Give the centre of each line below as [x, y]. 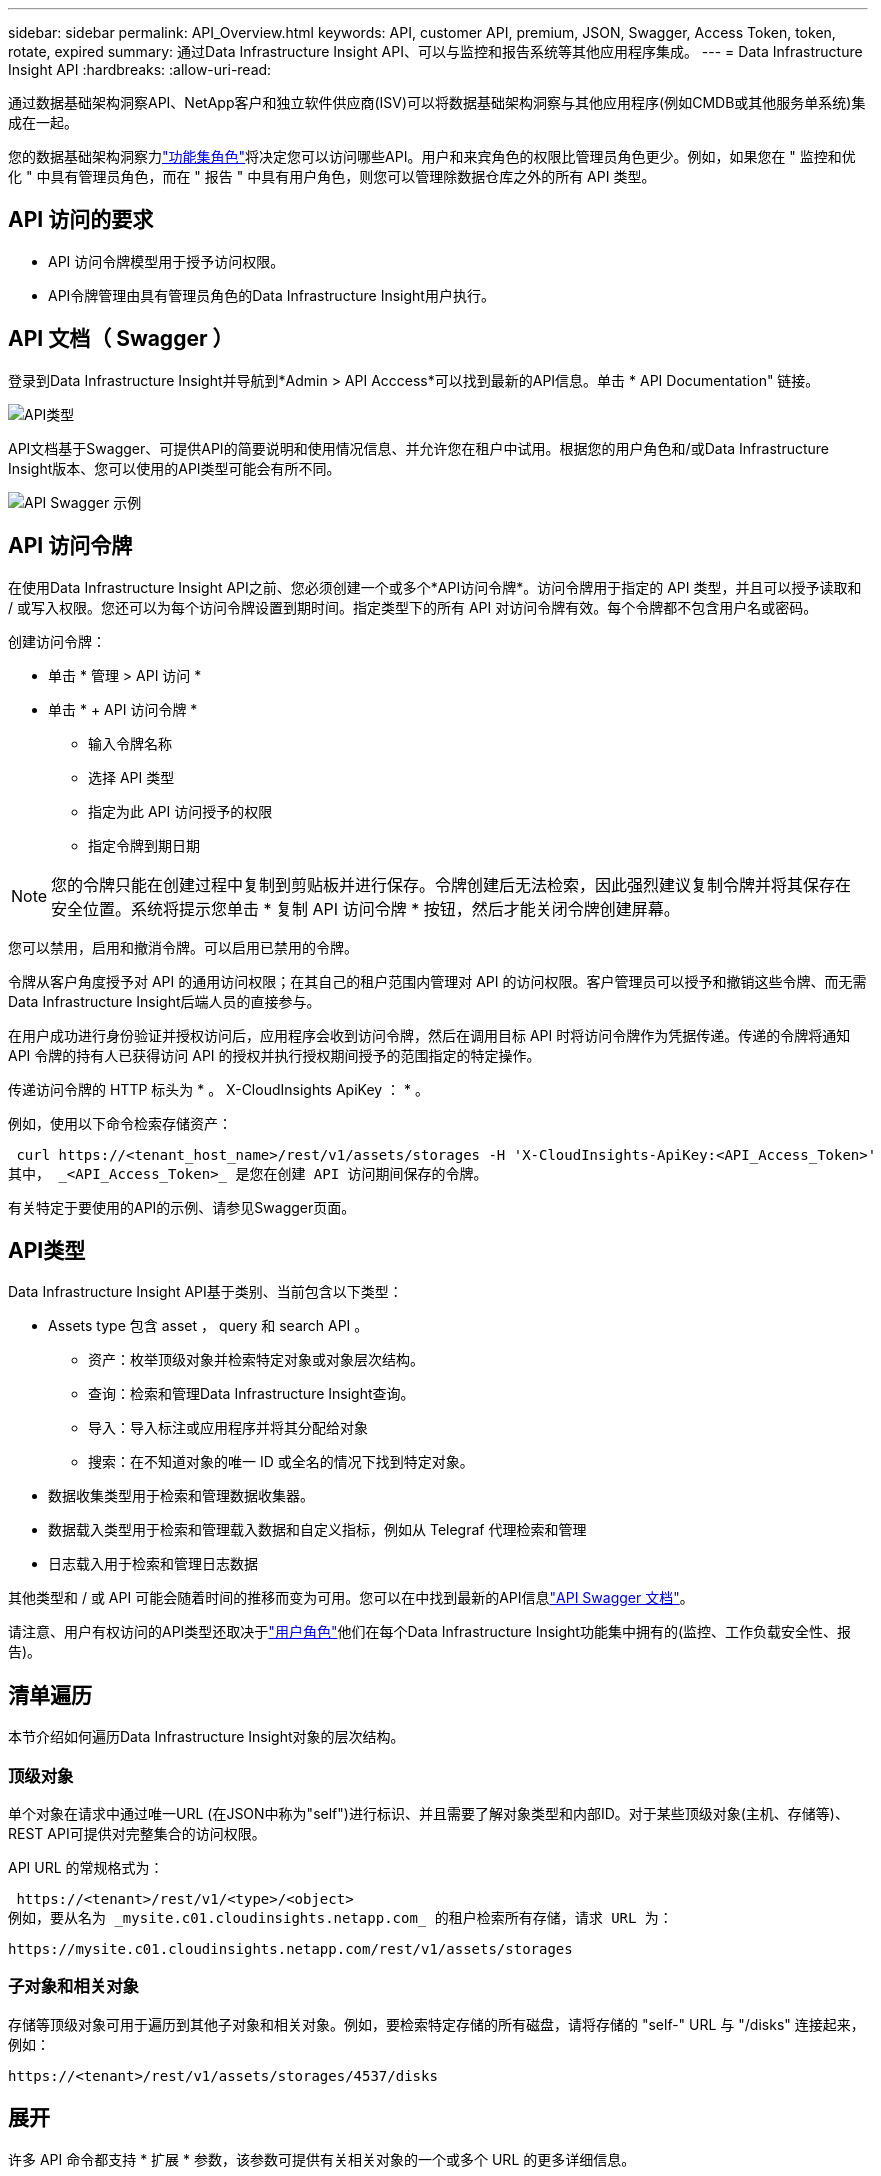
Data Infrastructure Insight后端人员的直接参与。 [164, 1001]
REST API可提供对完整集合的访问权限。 [137, 1833]
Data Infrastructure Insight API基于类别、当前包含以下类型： [205, 1292]
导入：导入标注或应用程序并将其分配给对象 [228, 1428]
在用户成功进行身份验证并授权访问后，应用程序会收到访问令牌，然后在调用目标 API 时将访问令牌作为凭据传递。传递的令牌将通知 [429, 1035]
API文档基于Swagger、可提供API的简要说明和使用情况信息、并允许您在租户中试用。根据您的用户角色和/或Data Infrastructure [419, 448]
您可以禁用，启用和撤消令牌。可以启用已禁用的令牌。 [183, 947]
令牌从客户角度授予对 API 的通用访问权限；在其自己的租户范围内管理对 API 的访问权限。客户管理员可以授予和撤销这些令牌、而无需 [437, 981]
